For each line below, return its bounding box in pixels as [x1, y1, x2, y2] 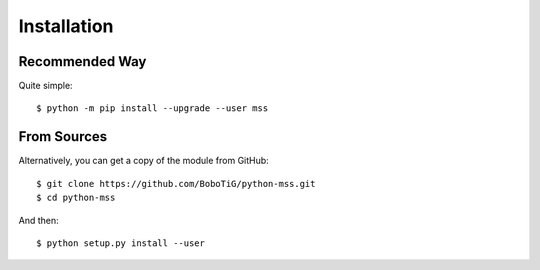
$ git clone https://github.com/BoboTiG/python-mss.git [36, 178, 316, 189]
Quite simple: [18, 80, 74, 92]
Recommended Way [18, 53, 147, 70]
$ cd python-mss [36, 192, 116, 204]
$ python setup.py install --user [36, 237, 205, 249]
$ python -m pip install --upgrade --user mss [36, 103, 269, 114]
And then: [18, 214, 59, 226]
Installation [18, 15, 114, 37]
